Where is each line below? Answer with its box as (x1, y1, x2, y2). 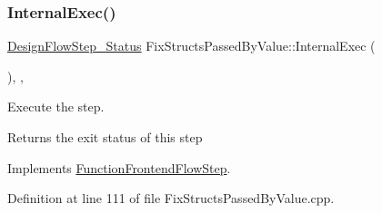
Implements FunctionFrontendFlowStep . (7, 158, 231, 177)
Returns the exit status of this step (7, 128, 203, 146)
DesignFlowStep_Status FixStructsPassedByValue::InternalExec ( (7, 36, 376, 55)
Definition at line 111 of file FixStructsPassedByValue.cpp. (7, 189, 335, 208)
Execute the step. (7, 97, 105, 116)
